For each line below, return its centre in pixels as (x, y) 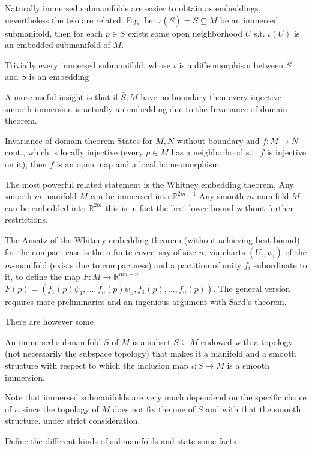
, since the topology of (58, 408)
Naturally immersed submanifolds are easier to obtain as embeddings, (133, 8)
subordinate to (280, 264)
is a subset (151, 341)
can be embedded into (45, 207)
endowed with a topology (247, 341)
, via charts (224, 251)
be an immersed (249, 20)
